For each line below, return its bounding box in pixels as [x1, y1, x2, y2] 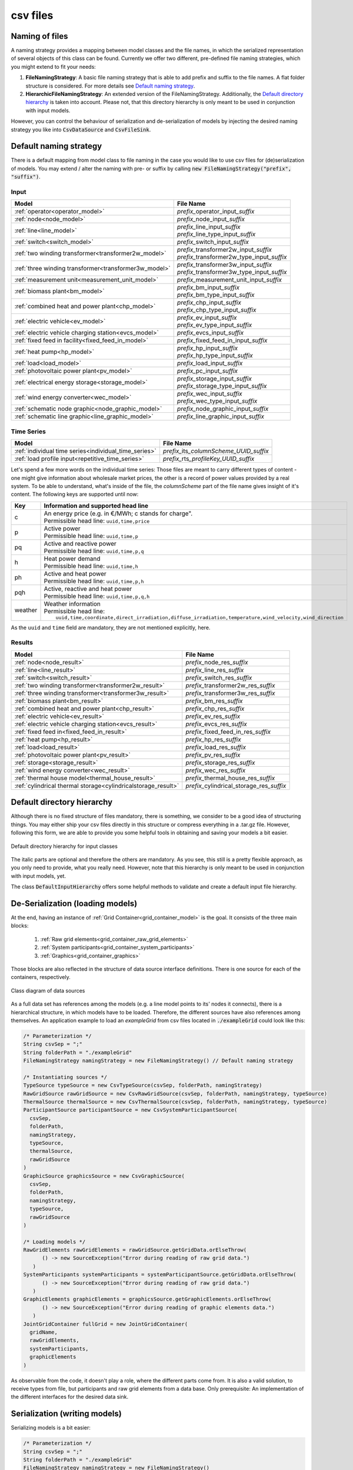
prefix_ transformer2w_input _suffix [176, 246, 272, 254]
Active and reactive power [44, 539, 117, 547]
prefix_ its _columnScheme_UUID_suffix [162, 447, 269, 455]
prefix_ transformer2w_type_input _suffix [176, 253, 287, 261]
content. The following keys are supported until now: [11, 491, 139, 498]
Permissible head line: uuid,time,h [44, 562, 138, 570]
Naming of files [11, 31, 68, 41]
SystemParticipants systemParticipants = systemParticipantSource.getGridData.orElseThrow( [23, 1271, 297, 1278]
